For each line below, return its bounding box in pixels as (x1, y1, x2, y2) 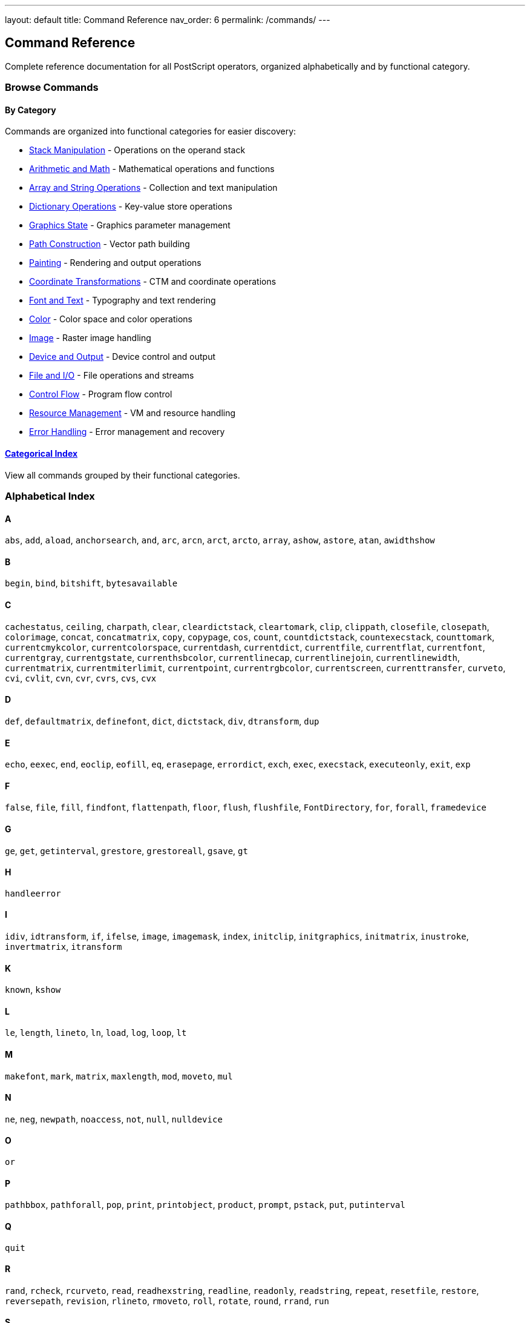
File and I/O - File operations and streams (29, 370, 194, 381)
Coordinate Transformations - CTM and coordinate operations (29, 276, 276, 287)
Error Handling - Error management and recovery (29, 426, 225, 437)
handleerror (5, 888, 61, 898)
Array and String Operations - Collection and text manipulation (29, 182, 278, 193)
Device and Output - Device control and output (29, 351, 215, 362)
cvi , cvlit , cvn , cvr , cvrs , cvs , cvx (5, 672, 157, 683)
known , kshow (5, 984, 61, 995)
